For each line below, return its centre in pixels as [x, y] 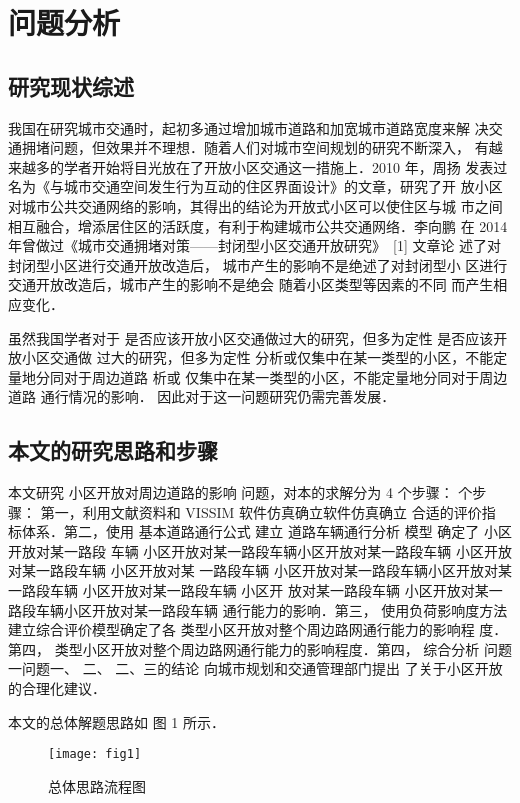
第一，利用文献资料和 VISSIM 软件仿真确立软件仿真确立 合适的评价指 [268, 511]
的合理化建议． [57, 688]
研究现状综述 [71, 85]
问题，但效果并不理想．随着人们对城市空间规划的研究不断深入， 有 [269, 147]
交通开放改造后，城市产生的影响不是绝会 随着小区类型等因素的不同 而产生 [251, 284]
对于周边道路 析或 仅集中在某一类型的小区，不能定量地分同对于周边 [285, 376]
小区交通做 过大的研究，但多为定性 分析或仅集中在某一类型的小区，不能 [257, 357]
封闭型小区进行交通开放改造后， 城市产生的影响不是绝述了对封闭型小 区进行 [258, 264]
